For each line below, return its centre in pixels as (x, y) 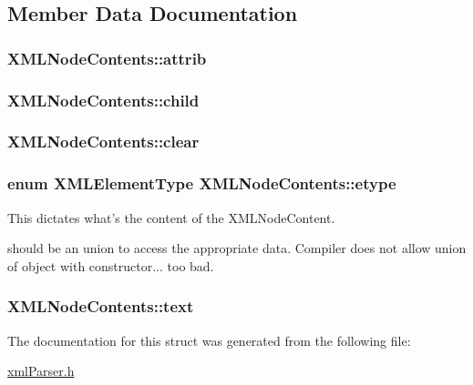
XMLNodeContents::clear (103, 142)
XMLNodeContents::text (101, 306)
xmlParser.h (41, 371)
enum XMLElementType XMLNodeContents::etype (202, 183)
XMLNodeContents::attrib (107, 58)
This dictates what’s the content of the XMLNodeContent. (171, 217)
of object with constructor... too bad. (111, 265)
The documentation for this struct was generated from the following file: (209, 340)
